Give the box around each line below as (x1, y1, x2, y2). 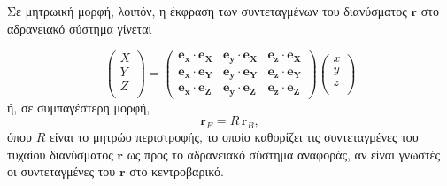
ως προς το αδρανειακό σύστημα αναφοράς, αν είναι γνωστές (127, 144, 440, 163)
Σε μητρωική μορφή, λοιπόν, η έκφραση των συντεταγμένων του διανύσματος (7, 2, 407, 19)
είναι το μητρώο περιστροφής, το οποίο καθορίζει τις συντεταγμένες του (49, 128, 419, 146)
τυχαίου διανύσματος (7, 144, 113, 163)
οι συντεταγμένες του (7, 162, 116, 181)
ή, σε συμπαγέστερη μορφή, (7, 97, 150, 116)
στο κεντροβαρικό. (129, 162, 224, 181)
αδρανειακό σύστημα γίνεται (7, 19, 152, 37)
